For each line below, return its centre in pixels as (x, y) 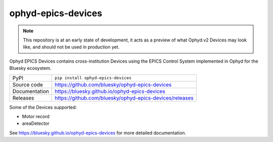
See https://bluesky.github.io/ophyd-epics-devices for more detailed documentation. (98, 133)
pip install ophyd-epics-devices (93, 78)
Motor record (36, 116)
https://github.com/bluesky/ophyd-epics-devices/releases (124, 98)
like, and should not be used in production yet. (71, 47)
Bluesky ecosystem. (30, 68)
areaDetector (36, 123)
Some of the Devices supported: (43, 107)
